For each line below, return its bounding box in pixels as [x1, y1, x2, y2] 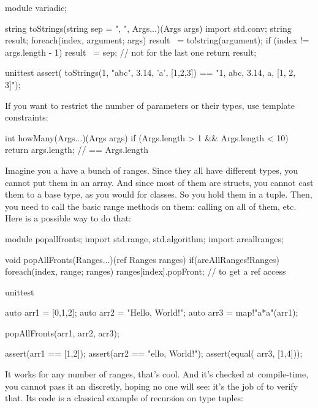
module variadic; [5, 1, 67, 13]
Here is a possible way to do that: [5, 212, 131, 224]
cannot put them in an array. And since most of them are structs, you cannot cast [5, 176, 314, 188]
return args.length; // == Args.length [5, 143, 149, 156]
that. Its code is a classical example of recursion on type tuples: [5, 391, 244, 404]
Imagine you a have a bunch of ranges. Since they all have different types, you [5, 163, 298, 176]
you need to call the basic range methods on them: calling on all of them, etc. [5, 199, 297, 212]
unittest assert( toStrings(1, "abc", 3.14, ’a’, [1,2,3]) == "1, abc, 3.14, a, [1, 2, [5, 66, 296, 79]
